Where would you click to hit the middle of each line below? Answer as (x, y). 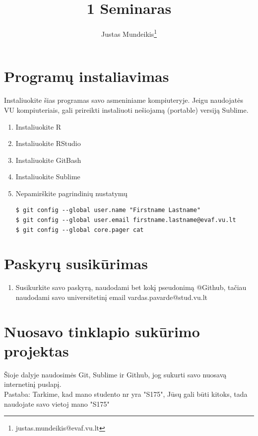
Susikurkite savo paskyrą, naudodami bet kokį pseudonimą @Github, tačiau (131, 287)
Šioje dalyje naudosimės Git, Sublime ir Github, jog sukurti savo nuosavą (115, 374)
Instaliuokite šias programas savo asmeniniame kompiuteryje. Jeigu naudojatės (124, 100)
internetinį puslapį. (33, 384)
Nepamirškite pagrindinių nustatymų (71, 193)
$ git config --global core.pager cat (80, 230)
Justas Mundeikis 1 (129, 33)
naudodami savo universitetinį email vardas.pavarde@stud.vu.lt (112, 297)
